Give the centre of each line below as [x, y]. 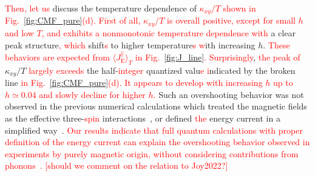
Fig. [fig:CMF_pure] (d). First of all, [73, 20]
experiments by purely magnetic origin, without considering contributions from [152, 153]
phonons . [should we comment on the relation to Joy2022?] [117, 165]
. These [276, 44]
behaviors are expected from [57, 57]
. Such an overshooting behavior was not [229, 94]
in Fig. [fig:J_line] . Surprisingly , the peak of [218, 57]
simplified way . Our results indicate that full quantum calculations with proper [154, 130]
